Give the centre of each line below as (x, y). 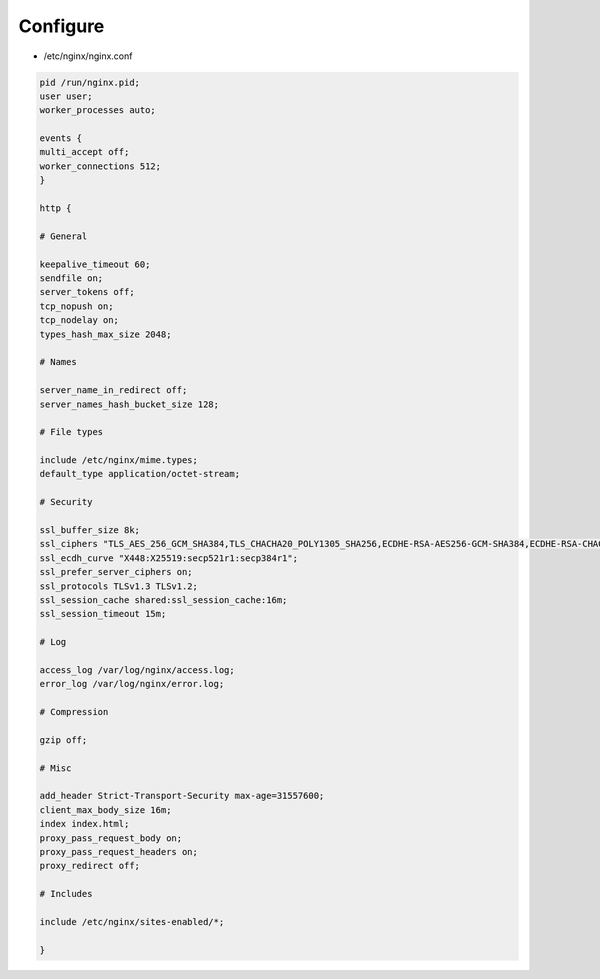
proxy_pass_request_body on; (111, 838)
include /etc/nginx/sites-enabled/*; (132, 921)
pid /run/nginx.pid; (89, 82)
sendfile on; (71, 278)
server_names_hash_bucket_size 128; (129, 404)
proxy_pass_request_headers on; (119, 852)
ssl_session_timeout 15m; (103, 614)
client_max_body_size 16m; (105, 809)
